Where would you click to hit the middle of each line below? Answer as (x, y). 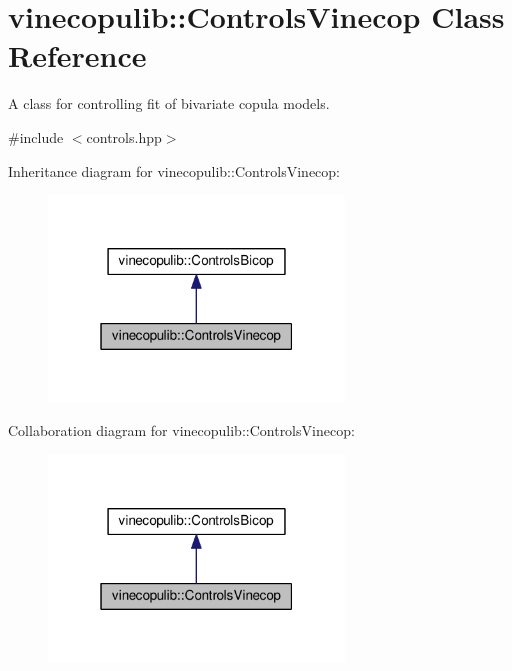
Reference (77, 55)
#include (36, 136)
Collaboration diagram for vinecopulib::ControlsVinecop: (181, 430)
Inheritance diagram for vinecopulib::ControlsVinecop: (174, 170)
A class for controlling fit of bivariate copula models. (169, 103)
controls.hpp (124, 136)
